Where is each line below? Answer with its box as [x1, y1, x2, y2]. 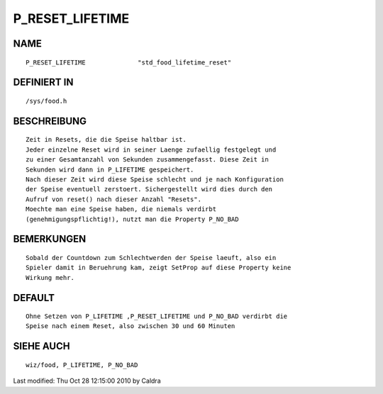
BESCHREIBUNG [13, 115, 87, 127]
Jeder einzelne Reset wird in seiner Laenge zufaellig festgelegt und [26, 145, 277, 154]
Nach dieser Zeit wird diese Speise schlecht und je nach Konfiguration [26, 175, 284, 184]
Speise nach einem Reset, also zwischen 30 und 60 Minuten [26, 322, 235, 330]
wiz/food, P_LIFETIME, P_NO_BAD [26, 361, 138, 368]
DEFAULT [13, 291, 55, 304]
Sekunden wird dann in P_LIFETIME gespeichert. [26, 165, 194, 174]
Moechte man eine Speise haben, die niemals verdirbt [26, 206, 216, 213]
